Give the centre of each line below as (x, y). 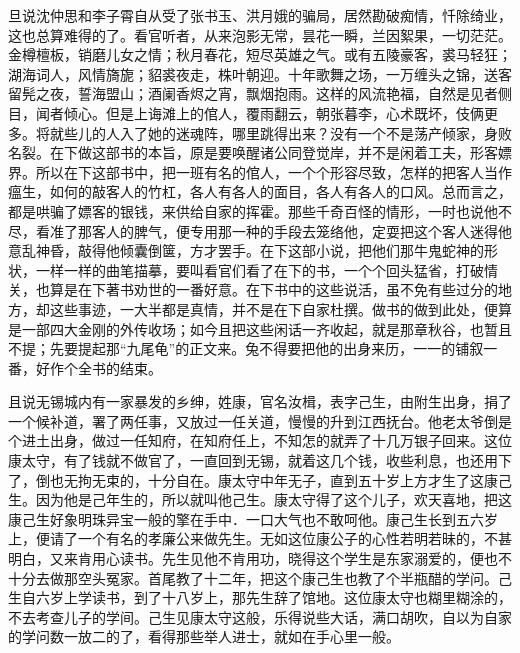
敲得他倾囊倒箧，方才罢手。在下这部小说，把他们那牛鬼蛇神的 (280, 250)
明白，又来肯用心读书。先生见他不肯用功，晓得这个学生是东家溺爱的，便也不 (260, 558)
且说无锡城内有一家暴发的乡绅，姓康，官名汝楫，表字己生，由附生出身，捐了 (260, 401)
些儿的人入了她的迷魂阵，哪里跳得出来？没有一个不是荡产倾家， (273, 132)
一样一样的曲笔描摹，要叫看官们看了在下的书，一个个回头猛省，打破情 (266, 269)
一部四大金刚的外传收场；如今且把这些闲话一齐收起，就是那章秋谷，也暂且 (266, 328)
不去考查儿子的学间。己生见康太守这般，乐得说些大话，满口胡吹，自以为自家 (260, 616)
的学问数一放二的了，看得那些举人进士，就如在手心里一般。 (204, 636)
